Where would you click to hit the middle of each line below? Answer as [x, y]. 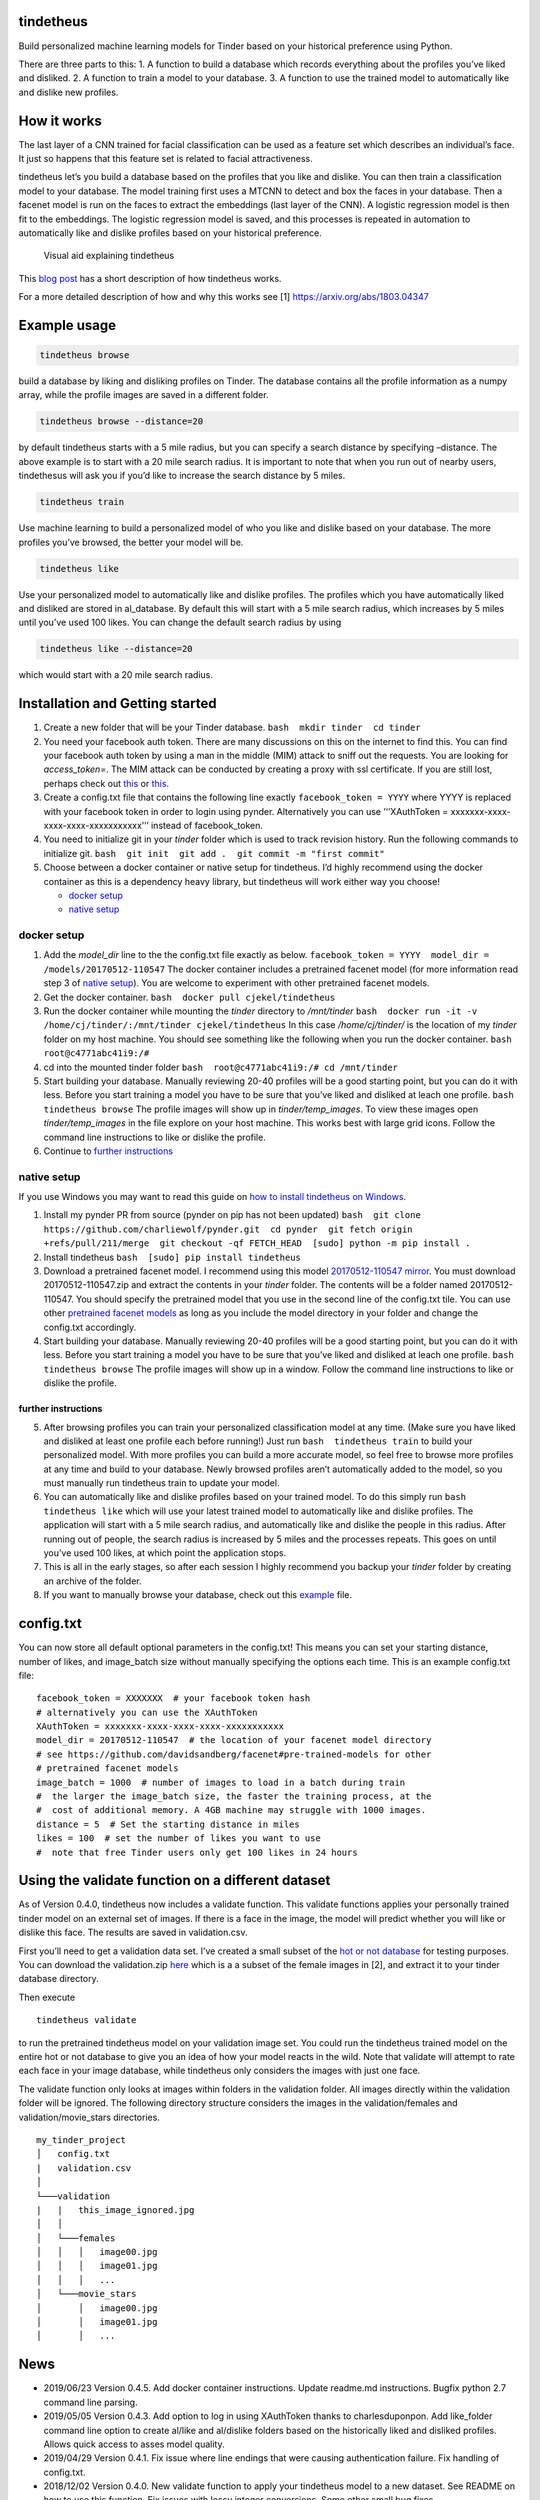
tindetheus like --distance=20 [116, 649]
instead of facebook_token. [207, 825]
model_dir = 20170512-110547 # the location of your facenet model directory [234, 1740]
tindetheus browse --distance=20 [121, 421]
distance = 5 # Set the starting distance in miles [168, 1824]
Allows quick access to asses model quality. [134, 2444]
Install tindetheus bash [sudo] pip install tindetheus [172, 1257]
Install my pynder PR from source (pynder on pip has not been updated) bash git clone [232, 1215]
